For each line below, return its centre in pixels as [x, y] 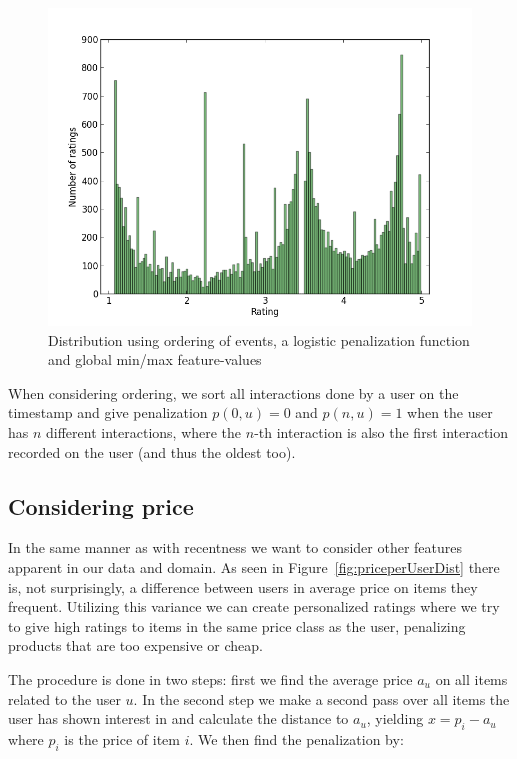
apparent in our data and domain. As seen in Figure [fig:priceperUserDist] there [254, 566]
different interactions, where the [144, 431]
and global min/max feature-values [155, 359]
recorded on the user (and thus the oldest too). [152, 451]
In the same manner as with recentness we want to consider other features [235, 547]
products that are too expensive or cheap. [135, 645]
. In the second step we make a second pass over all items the [321, 698]
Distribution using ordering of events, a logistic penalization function [259, 339]
